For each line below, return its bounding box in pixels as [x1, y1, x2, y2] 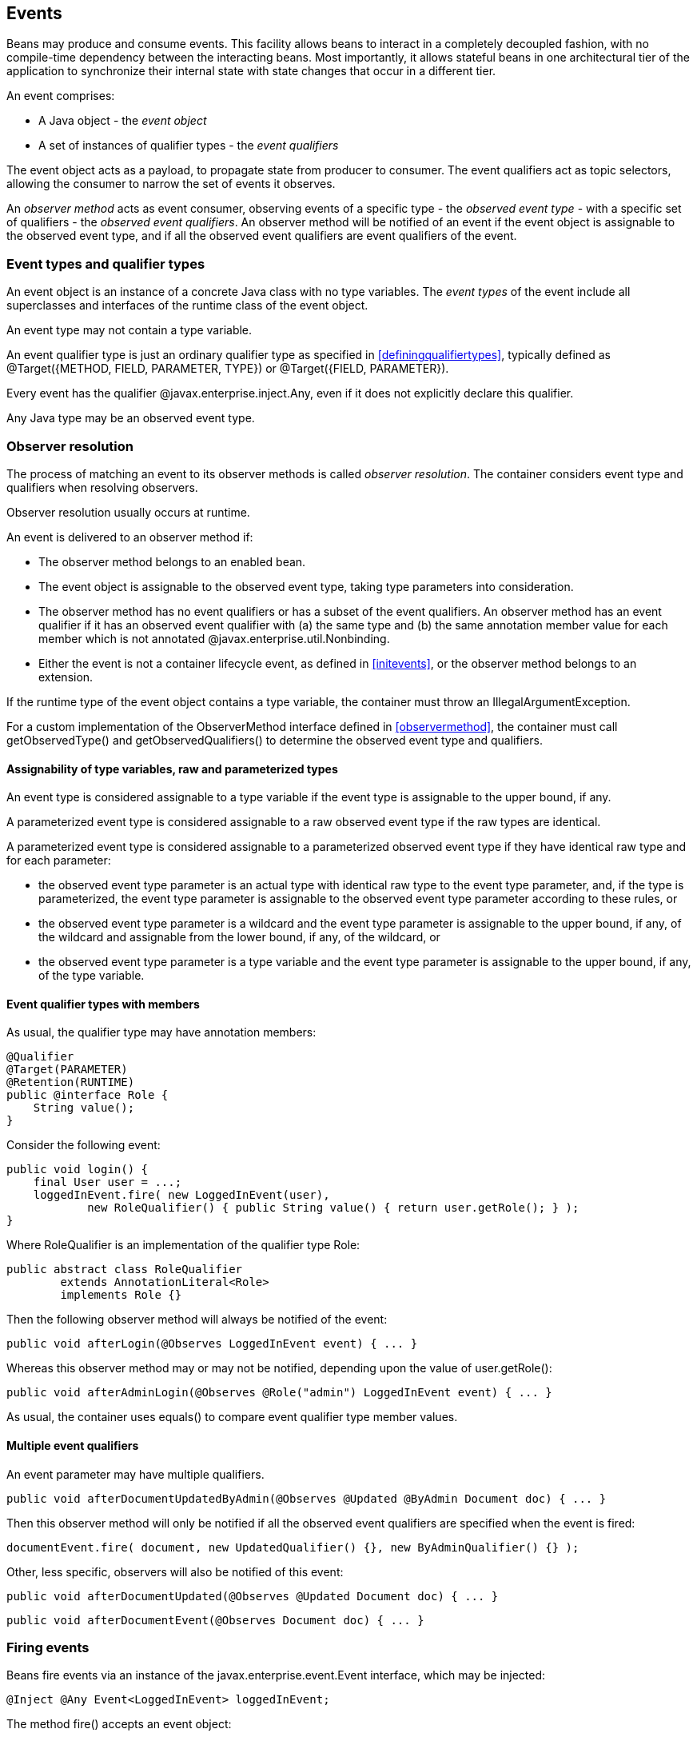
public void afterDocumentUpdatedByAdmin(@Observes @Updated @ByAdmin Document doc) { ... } [6, 1491, 607, 1505]
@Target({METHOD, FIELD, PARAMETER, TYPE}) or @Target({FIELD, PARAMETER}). [6, 361, 449, 376]
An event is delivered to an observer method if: [6, 529, 253, 544]
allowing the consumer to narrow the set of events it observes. [6, 177, 336, 191]
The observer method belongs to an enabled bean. [38, 554, 306, 569]
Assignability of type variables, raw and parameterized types [6, 761, 338, 776]
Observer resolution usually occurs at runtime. [6, 505, 250, 519]
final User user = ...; [33, 1176, 182, 1189]
